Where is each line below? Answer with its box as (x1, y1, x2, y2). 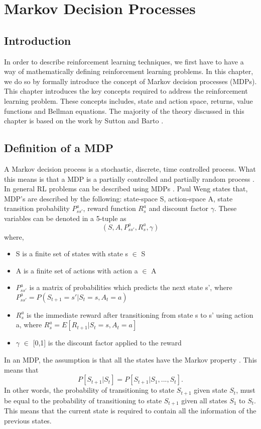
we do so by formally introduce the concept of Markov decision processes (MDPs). (4, 76, 257, 86)
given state (194, 385, 227, 395)
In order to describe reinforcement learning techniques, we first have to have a (4, 56, 244, 66)
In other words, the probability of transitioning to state (4, 385, 175, 395)
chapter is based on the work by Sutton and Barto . (4, 115, 164, 126)
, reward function (83, 203, 136, 213)
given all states (181, 395, 227, 405)
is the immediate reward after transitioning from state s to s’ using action (27, 309, 253, 320)
